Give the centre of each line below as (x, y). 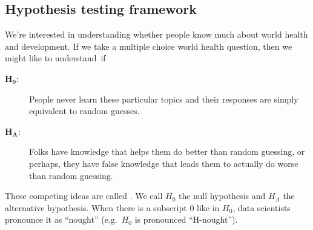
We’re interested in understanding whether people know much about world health (156, 34)
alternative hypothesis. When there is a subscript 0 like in (112, 207)
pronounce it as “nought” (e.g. (61, 219)
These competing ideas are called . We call (84, 196)
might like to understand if (55, 58)
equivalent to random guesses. (84, 111)
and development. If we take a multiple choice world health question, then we (149, 46)
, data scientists (262, 207)
